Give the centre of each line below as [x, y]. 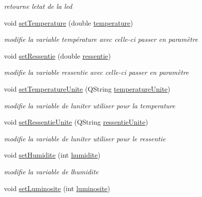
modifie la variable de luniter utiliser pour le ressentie [85, 138]
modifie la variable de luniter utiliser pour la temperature [90, 105]
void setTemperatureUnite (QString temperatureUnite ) [87, 88]
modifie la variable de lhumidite [51, 171]
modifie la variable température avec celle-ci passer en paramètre [101, 39]
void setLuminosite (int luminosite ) [57, 188]
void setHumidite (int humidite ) [52, 155]
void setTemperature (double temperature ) [68, 22]
